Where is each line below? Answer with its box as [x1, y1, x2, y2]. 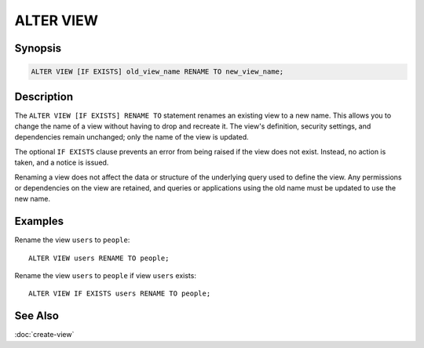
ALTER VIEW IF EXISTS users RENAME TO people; [28, 289, 211, 298]
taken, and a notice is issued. [14, 158, 109, 168]
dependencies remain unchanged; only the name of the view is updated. [14, 132, 249, 142]
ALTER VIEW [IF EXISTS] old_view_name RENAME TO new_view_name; [31, 67, 284, 76]
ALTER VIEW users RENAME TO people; [28, 253, 170, 263]
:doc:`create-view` [14, 330, 75, 339]
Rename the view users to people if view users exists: [14, 271, 196, 281]
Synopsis [14, 42, 62, 55]
